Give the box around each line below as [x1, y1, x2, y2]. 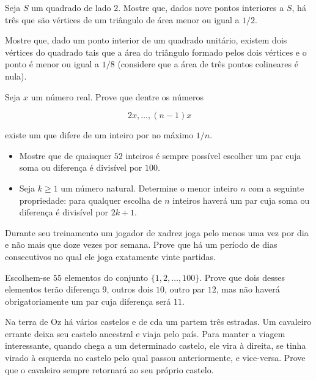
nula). [5, 69, 27, 82]
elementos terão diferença [5, 283, 100, 296]
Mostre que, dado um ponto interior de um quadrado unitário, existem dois [5, 34, 287, 47]
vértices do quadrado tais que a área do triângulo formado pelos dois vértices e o [5, 45, 307, 58]
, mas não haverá [216, 283, 280, 296]
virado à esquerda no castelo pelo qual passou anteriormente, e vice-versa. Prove [5, 351, 306, 364]
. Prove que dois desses [199, 270, 285, 283]
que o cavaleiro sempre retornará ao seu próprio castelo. [5, 363, 214, 376]
